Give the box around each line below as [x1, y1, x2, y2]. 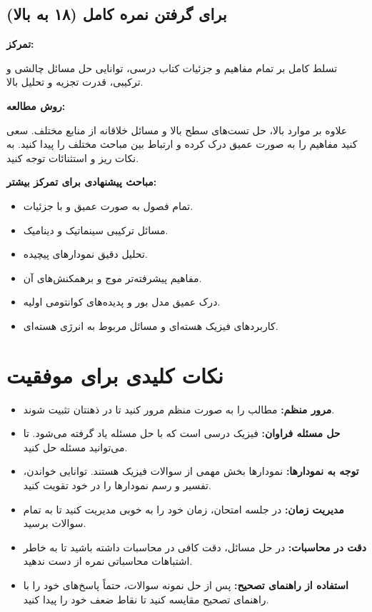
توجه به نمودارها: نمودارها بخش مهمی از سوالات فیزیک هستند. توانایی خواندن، [23, 463, 359, 478]
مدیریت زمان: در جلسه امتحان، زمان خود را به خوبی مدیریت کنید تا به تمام [23, 501, 344, 516]
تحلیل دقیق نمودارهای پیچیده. [23, 246, 148, 261]
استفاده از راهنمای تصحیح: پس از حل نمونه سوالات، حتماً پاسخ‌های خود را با [23, 577, 348, 592]
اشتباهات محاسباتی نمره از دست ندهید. [23, 553, 193, 568]
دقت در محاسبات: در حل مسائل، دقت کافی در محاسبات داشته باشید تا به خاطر [23, 539, 366, 554]
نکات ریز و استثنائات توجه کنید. [6, 150, 139, 165]
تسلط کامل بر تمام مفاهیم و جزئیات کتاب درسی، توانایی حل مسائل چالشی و [6, 60, 338, 75]
